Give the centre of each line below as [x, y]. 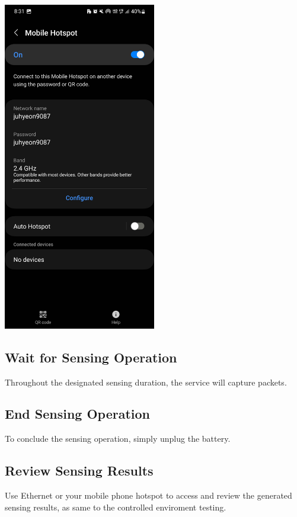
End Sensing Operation [78, 414]
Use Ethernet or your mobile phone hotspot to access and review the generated [148, 495]
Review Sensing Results [79, 471]
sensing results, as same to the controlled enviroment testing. [116, 507]
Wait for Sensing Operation [91, 357]
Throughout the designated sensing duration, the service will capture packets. [146, 382]
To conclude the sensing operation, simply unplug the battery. [118, 439]
